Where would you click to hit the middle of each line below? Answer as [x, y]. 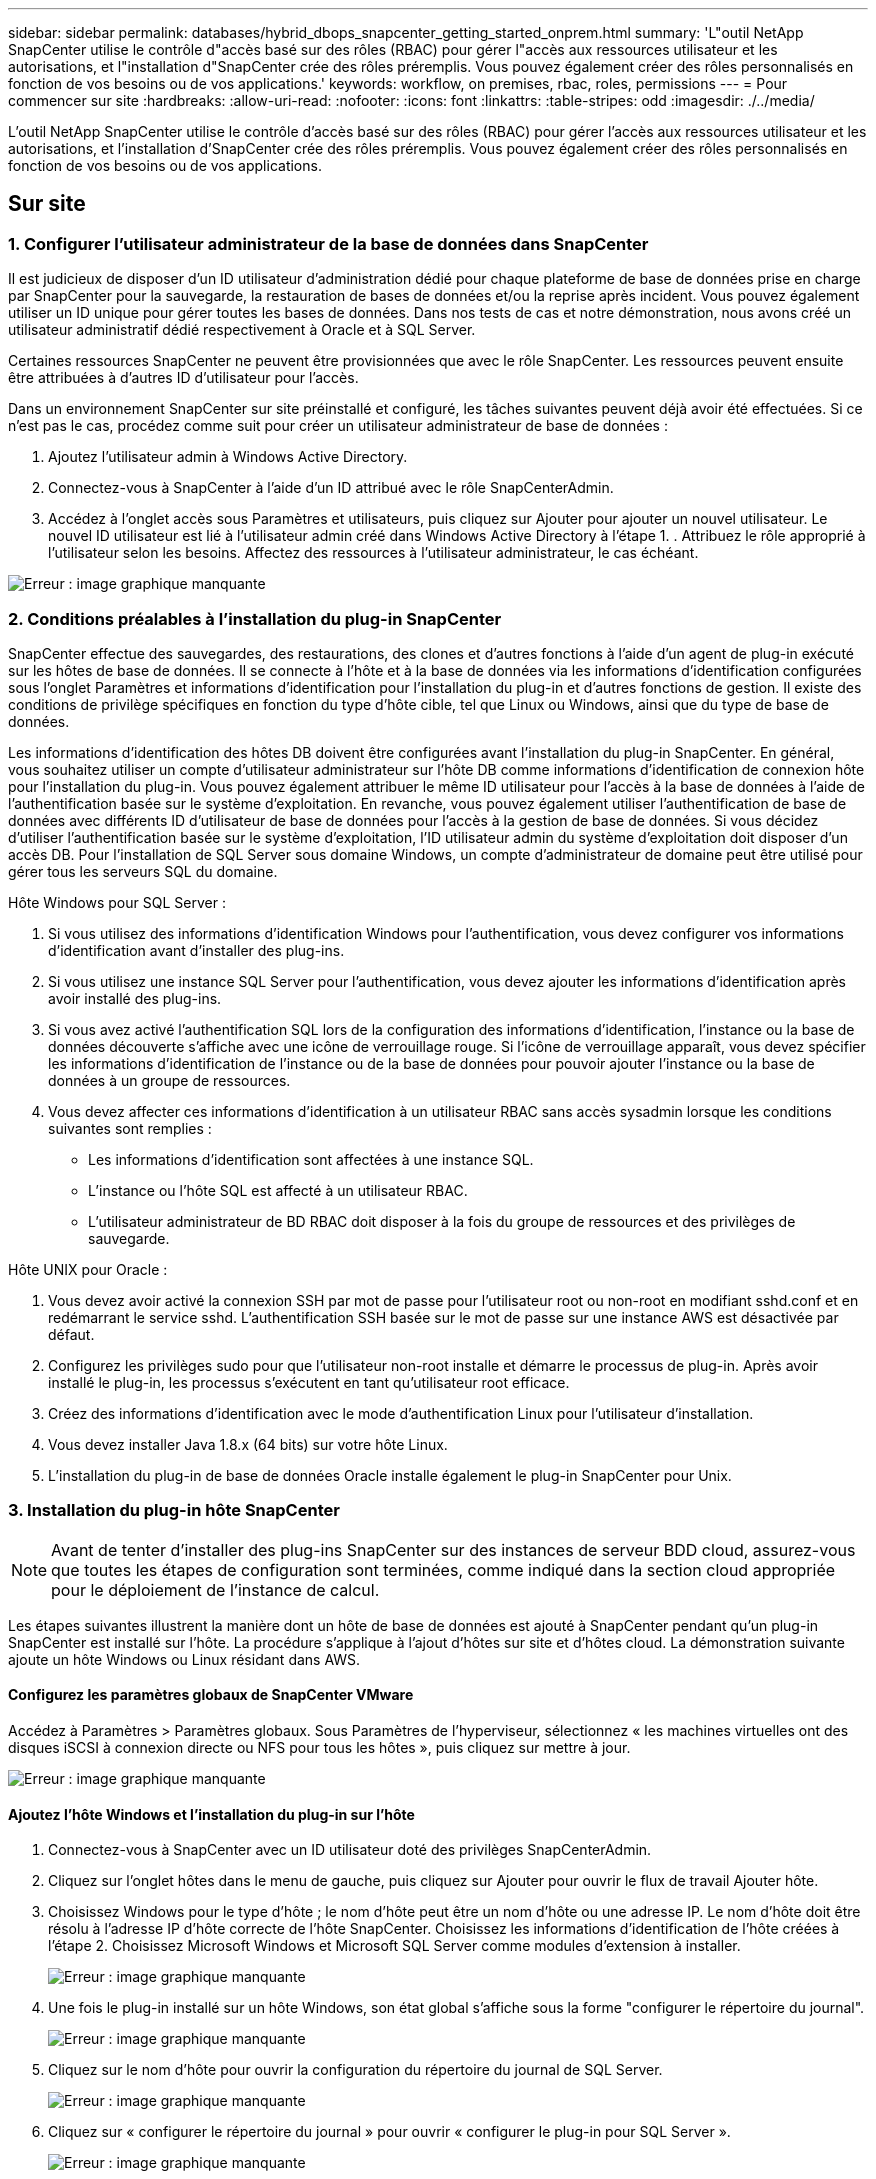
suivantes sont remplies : [130, 1128]
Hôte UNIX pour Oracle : [88, 1269]
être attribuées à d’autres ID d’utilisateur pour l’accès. [183, 378]
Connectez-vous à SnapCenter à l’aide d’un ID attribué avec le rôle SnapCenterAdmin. [331, 488]
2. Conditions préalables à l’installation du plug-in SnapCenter [255, 618]
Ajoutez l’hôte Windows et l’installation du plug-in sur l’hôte [211, 1814]
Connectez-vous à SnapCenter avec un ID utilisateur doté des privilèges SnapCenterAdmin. [350, 1850]
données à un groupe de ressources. [169, 1080]
